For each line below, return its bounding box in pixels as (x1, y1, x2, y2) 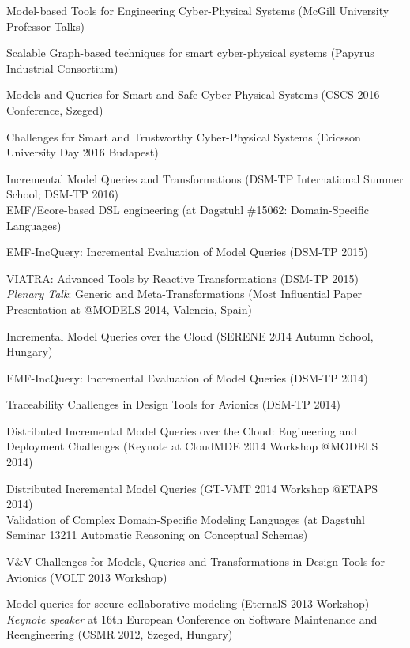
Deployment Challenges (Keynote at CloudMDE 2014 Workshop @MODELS (6, 438, 378, 454)
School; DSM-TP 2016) (6, 186, 118, 202)
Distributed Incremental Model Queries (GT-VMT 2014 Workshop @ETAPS (6, 480, 378, 496)
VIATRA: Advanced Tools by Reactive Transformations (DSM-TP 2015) (6, 269, 359, 286)
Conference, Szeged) (6, 101, 103, 118)
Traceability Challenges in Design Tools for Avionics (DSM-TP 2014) (6, 396, 340, 413)
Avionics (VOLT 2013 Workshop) (6, 568, 167, 585)
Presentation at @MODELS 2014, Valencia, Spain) (6, 300, 252, 317)
